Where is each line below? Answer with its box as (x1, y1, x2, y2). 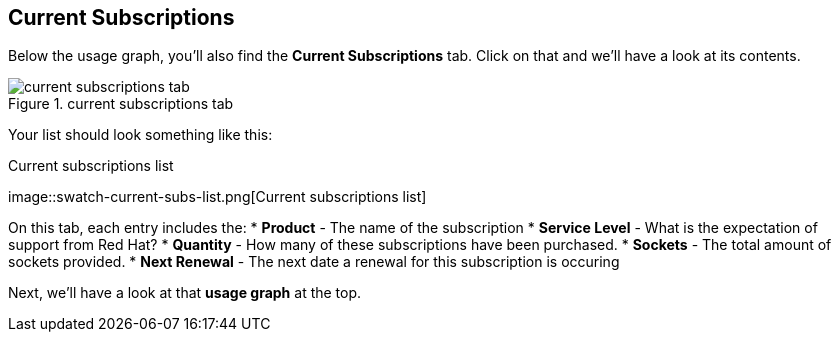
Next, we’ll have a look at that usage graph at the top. (8, 284, 362, 302)
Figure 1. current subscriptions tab (8, 95, 234, 113)
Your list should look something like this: (8, 126, 273, 144)
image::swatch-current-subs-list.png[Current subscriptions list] (8, 188, 427, 206)
